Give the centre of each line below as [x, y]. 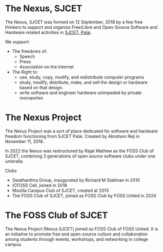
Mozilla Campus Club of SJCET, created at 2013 [60, 190]
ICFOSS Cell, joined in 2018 [40, 185]
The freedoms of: [30, 51]
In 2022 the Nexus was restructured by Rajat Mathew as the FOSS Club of [80, 151]
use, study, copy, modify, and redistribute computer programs [82, 77]
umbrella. [14, 161]
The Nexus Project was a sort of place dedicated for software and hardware [81, 131]
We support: [18, 41]
